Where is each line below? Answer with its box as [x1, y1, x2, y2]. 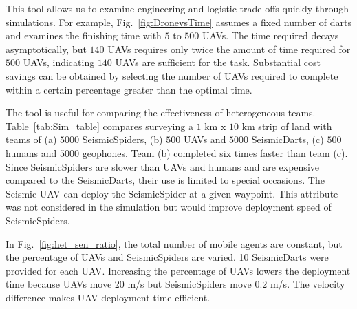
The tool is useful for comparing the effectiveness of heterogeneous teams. [6, 105, 316, 120]
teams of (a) [6, 132, 57, 147]
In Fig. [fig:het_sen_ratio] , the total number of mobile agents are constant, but [6, 236, 343, 251]
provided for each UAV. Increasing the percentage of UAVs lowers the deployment [6, 263, 351, 277]
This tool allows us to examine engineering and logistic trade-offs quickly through [6, 1, 349, 15]
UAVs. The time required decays [202, 28, 339, 43]
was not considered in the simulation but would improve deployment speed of [6, 200, 332, 214]
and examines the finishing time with [6, 28, 162, 43]
